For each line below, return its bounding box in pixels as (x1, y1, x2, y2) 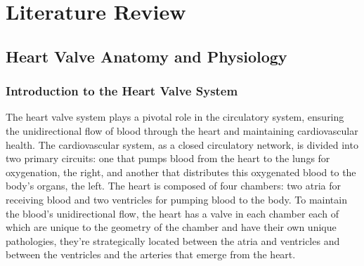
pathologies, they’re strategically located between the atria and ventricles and (6, 233, 340, 248)
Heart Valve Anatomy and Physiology (6, 45, 287, 67)
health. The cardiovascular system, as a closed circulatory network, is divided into (6, 137, 358, 152)
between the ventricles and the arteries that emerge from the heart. (6, 247, 296, 262)
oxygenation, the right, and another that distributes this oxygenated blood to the (6, 164, 356, 179)
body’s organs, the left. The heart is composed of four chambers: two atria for (6, 178, 342, 193)
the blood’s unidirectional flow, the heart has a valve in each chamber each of (6, 206, 339, 220)
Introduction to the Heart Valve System (6, 82, 238, 100)
